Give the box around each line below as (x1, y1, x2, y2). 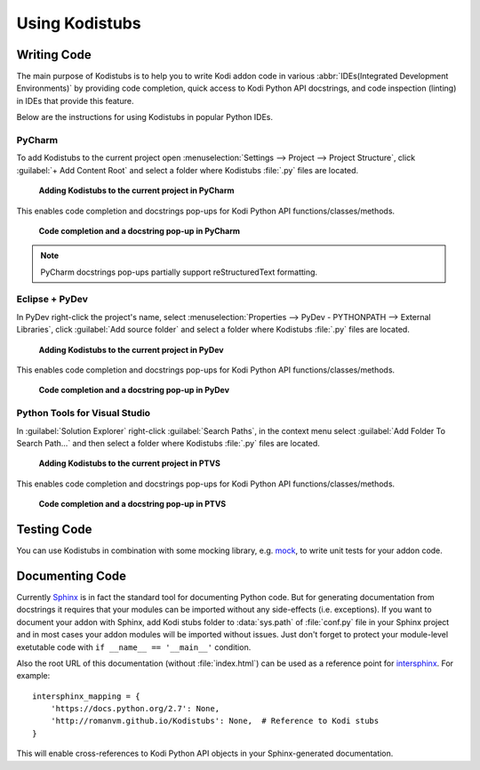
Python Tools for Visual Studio (16, 407, 151, 420)
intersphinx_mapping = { (32, 691, 140, 702)
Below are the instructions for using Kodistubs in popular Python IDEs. (16, 112, 273, 123)
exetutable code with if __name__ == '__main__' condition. (16, 641, 252, 653)
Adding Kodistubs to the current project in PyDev (38, 344, 224, 355)
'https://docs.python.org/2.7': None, (50, 703, 220, 714)
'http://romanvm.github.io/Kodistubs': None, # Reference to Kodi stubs (50, 716, 380, 726)
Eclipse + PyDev (16, 293, 89, 306)
